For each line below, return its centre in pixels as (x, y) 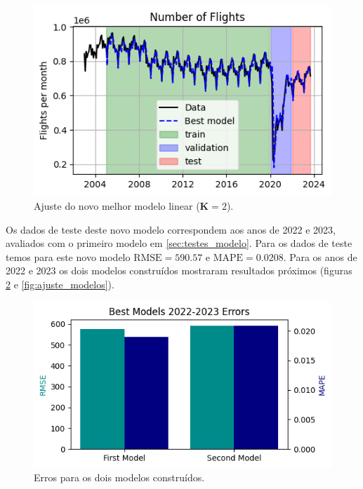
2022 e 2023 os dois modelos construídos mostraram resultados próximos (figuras (179, 270)
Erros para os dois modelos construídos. (119, 477)
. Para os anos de (320, 256)
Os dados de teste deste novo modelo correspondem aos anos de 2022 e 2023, (171, 229)
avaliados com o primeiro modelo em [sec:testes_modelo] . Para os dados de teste (179, 243)
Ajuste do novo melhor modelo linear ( (117, 205)
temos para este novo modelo (68, 256)
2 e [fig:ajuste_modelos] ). (60, 284)
